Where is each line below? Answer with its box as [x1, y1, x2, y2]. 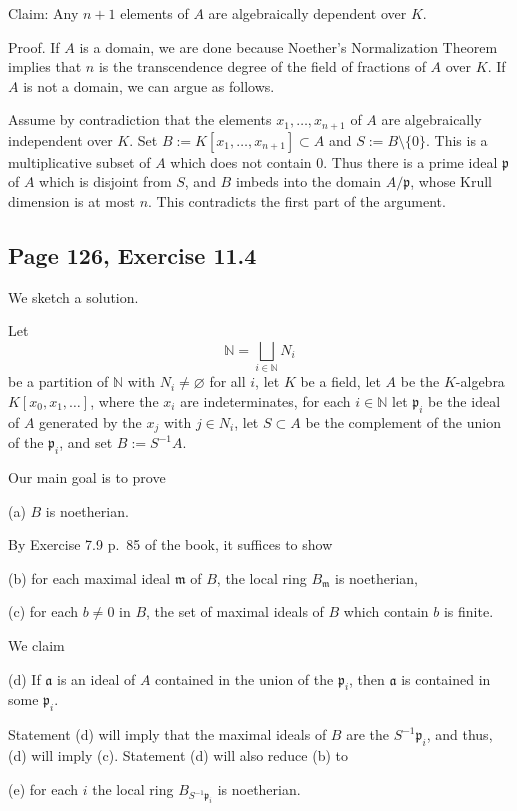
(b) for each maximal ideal [8, 567, 171, 588]
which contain [343, 601, 429, 622]
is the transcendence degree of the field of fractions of [98, 56, 426, 77]
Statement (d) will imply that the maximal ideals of [8, 724, 327, 745]
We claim [8, 634, 65, 655]
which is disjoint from [39, 171, 172, 192]
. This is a [426, 129, 488, 150]
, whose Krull [410, 171, 492, 192]
